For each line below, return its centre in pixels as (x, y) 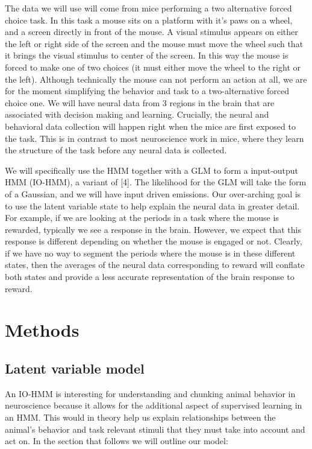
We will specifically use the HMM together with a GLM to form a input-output (152, 170)
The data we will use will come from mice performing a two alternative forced (148, 8)
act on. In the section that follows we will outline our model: (117, 441)
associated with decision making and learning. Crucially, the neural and (137, 114)
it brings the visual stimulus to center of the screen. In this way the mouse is (147, 55)
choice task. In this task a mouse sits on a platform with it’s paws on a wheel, (149, 20)
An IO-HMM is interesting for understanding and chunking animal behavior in (150, 393)
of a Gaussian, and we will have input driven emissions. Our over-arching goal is (153, 193)
